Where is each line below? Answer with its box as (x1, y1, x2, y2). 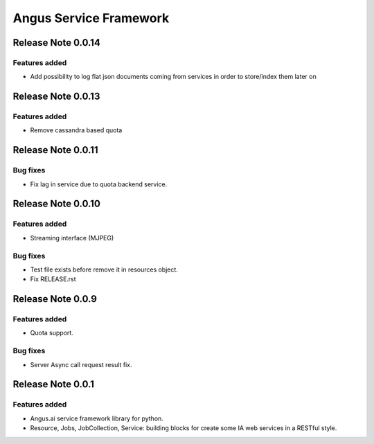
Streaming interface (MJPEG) (30, 233, 114, 242)
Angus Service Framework (12, 10, 170, 26)
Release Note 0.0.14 (12, 37, 100, 48)
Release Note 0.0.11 (12, 144, 98, 156)
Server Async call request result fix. (30, 360, 132, 368)
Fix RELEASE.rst (30, 275, 76, 283)
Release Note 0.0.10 (12, 198, 100, 210)
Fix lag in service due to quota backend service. (30, 180, 168, 188)
